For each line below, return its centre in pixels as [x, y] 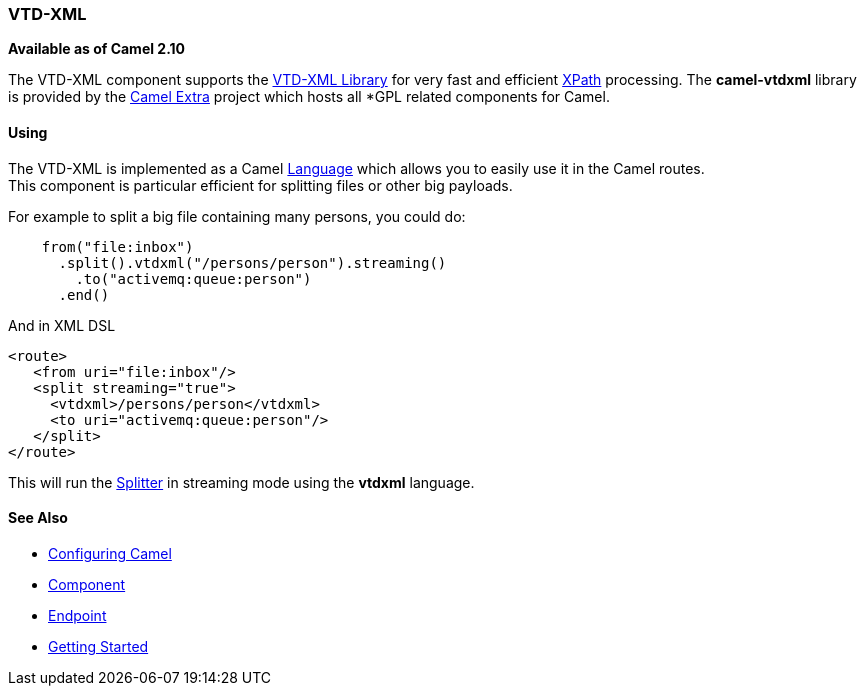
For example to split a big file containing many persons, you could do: [237, 216]
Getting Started [98, 646]
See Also [38, 518]
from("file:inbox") [117, 246]
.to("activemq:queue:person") [193, 278]
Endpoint [77, 615]
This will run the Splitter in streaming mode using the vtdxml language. [241, 482]
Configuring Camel [110, 553]
